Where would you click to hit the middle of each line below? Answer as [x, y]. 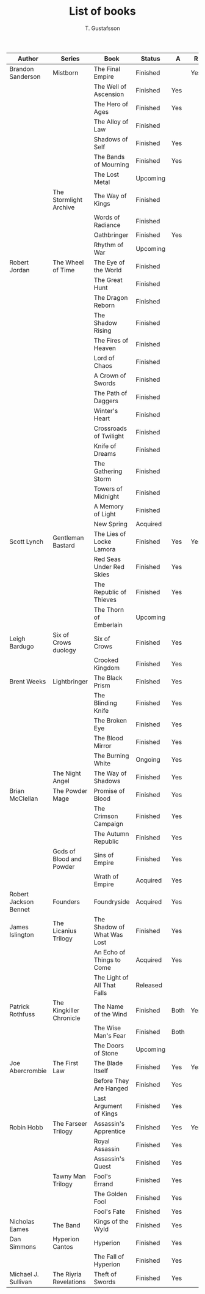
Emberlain [108, 625]
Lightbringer [70, 682]
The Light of [111, 977]
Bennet [20, 909]
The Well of [110, 86]
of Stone [106, 1053]
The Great [108, 280]
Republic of [110, 592]
